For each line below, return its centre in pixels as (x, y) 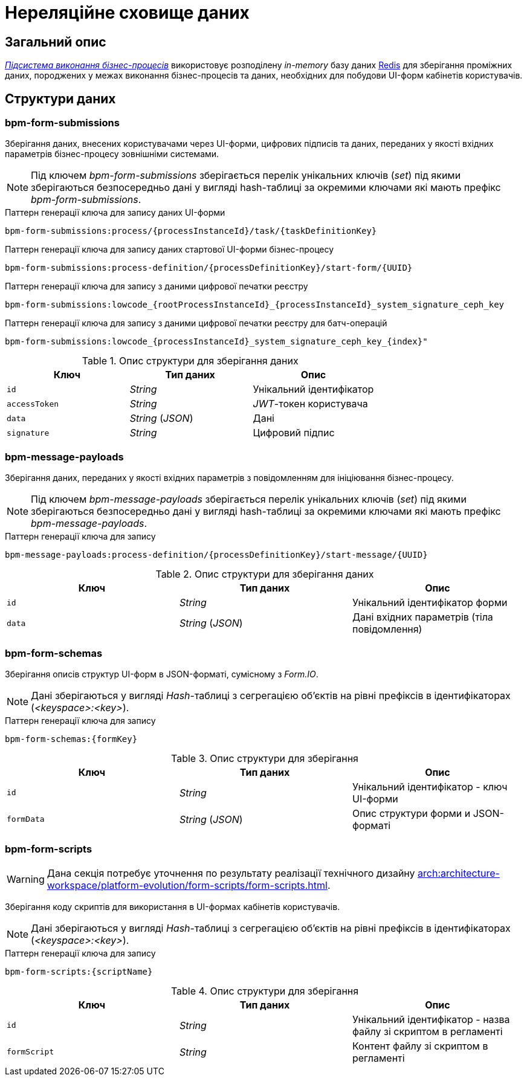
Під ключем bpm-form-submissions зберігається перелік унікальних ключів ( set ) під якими (246, 176)
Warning (26, 879)
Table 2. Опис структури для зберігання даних (265, 574)
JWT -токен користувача (310, 404)
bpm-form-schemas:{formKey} (71, 739)
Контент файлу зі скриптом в (420, 1046)
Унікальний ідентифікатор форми (430, 603)
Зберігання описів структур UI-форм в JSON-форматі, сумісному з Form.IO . (162, 674)
